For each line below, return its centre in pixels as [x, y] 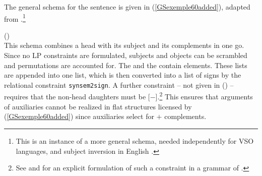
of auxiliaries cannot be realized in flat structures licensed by [98, 106]
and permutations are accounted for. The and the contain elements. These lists [126, 65]
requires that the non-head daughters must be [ [77, 97]
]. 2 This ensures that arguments [204, 96]
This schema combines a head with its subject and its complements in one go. [124, 45]
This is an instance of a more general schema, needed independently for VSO [135, 140]
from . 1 [15, 18]
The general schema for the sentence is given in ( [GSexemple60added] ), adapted [127, 7]
